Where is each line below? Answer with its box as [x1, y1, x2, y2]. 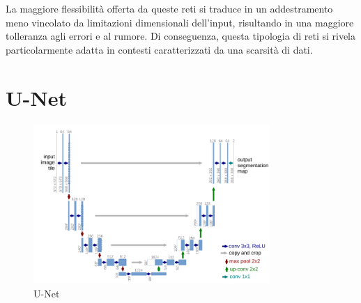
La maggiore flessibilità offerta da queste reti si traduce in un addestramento [6, 1, 333, 15]
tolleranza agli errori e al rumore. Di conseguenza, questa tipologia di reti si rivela [6, 29, 356, 43]
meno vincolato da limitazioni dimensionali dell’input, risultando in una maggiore [6, 15, 354, 29]
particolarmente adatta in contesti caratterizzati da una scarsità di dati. [6, 42, 313, 56]
